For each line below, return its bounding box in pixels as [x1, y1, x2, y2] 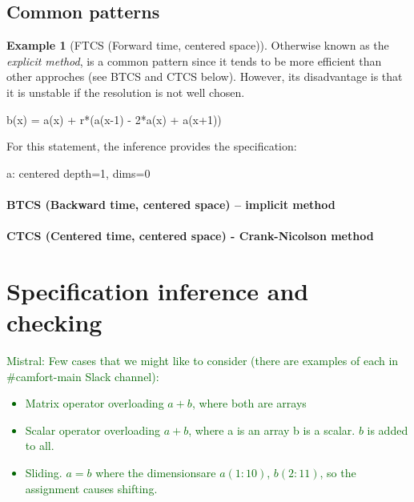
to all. [25, 437, 54, 454]
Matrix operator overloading [25, 395, 164, 412]
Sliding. [25, 464, 62, 481]
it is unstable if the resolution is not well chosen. [6, 83, 245, 100]
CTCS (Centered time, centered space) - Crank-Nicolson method [6, 227, 374, 244]
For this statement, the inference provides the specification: [6, 138, 297, 155]
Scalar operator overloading [25, 421, 160, 438]
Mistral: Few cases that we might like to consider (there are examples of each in [6, 352, 399, 369]
